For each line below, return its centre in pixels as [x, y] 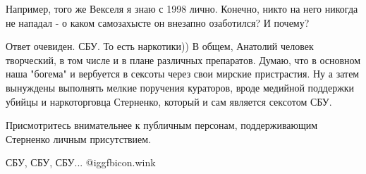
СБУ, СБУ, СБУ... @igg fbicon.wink [81, 162]
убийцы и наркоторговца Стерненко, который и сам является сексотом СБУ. [169, 101]
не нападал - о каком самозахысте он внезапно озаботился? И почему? [158, 22]
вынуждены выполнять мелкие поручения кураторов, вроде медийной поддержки [180, 87]
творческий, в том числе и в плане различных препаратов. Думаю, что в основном [183, 60]
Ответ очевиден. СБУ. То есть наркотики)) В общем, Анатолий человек [160, 46]
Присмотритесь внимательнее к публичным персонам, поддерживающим [162, 125]
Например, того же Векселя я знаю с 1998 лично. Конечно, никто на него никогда [182, 8]
